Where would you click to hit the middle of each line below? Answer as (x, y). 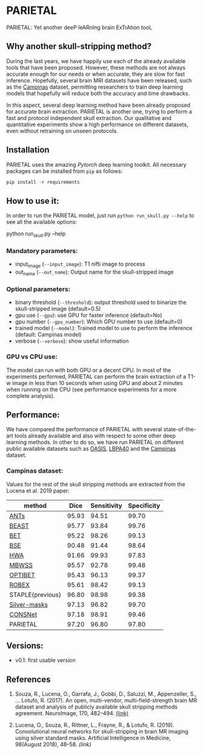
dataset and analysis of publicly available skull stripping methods (96, 707)
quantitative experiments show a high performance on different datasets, (97, 124)
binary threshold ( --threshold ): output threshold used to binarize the (101, 302)
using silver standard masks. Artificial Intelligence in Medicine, (93, 738)
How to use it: (33, 201)
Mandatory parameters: (42, 251)
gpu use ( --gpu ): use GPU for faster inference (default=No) (88, 315)
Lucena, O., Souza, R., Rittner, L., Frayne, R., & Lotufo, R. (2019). (95, 725)
